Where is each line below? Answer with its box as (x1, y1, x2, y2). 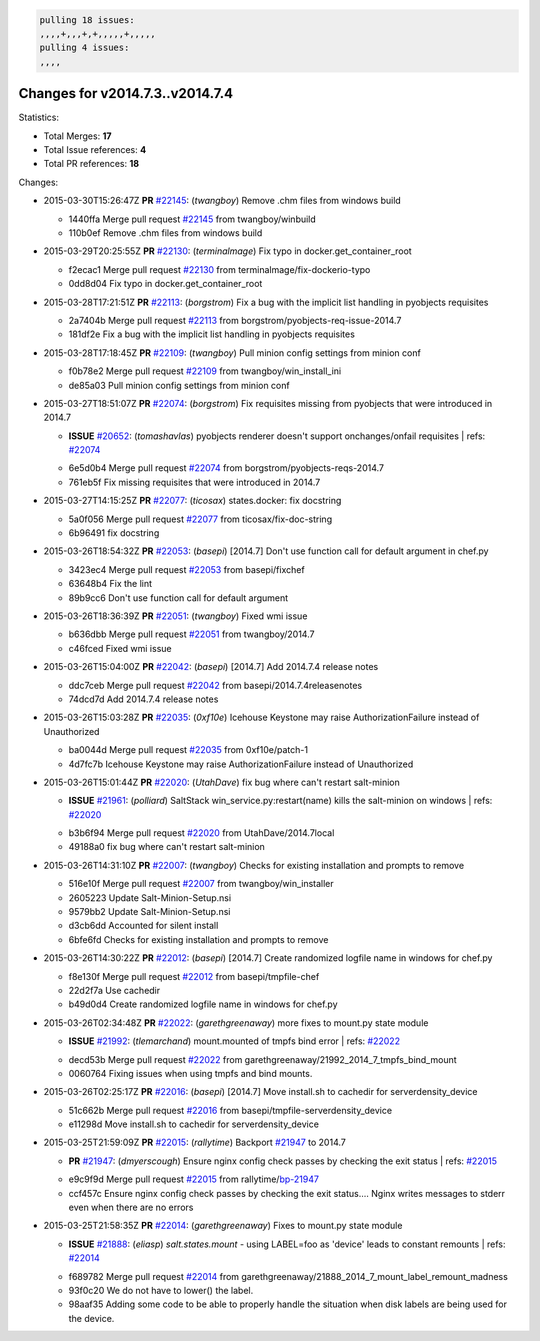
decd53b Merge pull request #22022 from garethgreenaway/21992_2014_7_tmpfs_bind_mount (68, 1053, 457, 1065)
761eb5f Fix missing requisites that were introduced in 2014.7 (68, 476, 321, 488)
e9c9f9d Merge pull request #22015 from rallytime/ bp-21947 (68, 1173, 320, 1185)
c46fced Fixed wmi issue (68, 642, 172, 654)
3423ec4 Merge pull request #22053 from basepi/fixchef (68, 563, 305, 575)
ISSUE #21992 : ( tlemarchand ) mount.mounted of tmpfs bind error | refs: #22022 (68, 1035, 400, 1047)
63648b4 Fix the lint (68, 578, 153, 590)
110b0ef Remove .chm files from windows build (68, 227, 263, 239)
